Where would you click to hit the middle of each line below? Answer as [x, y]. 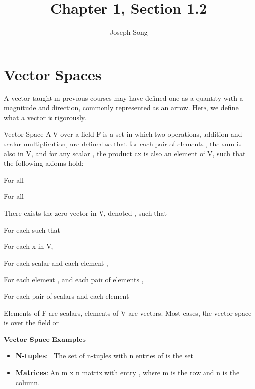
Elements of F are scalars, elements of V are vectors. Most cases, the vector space [128, 313]
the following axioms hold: [44, 163]
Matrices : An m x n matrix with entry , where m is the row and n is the [127, 372]
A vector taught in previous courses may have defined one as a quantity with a [124, 98]
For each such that [32, 229]
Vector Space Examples [45, 339]
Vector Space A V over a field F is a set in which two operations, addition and [123, 134]
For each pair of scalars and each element [67, 296]
